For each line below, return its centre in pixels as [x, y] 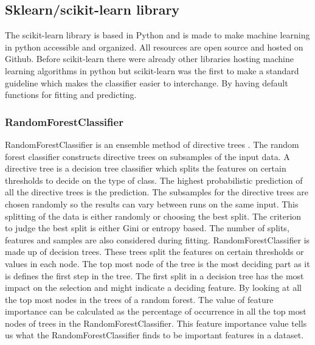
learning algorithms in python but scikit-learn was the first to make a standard [152, 70]
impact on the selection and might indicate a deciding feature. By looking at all [153, 287]
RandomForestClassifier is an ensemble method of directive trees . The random [152, 144]
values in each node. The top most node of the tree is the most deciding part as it [157, 263]
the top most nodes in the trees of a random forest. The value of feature [139, 299]
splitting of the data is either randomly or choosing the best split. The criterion [153, 216]
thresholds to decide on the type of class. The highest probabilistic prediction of [154, 180]
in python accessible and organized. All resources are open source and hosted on [154, 47]
